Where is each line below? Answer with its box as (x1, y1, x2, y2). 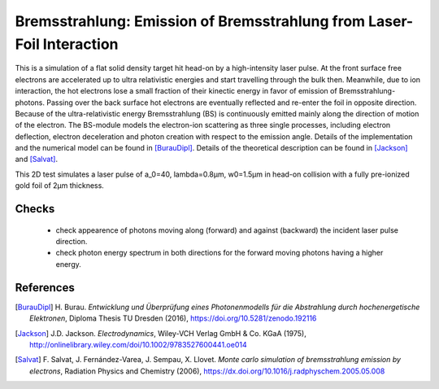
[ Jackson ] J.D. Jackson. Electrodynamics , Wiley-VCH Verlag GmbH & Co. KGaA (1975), (15, 328, 306, 338)
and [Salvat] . (15, 155, 59, 164)
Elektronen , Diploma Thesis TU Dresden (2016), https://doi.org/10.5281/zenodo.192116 (29, 313, 317, 323)
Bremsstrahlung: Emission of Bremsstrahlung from (15, 12, 366, 30)
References (15, 281, 75, 295)
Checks (15, 202, 55, 216)
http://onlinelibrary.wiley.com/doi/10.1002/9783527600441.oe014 (29, 339, 247, 349)
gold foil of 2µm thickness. (15, 181, 105, 190)
